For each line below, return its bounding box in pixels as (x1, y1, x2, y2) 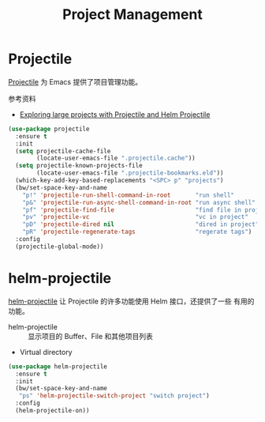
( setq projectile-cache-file (15, 147, 111, 155)
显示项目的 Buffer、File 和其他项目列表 (28, 331, 154, 341)
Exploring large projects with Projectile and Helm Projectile (19, 109, 211, 119)
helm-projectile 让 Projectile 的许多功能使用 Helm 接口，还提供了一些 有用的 (8, 296, 255, 306)
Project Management (62, 6, 203, 24)
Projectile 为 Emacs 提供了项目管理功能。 (8, 77, 143, 86)
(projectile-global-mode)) (15, 243, 104, 251)
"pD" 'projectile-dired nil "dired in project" (22, 220, 259, 228)
